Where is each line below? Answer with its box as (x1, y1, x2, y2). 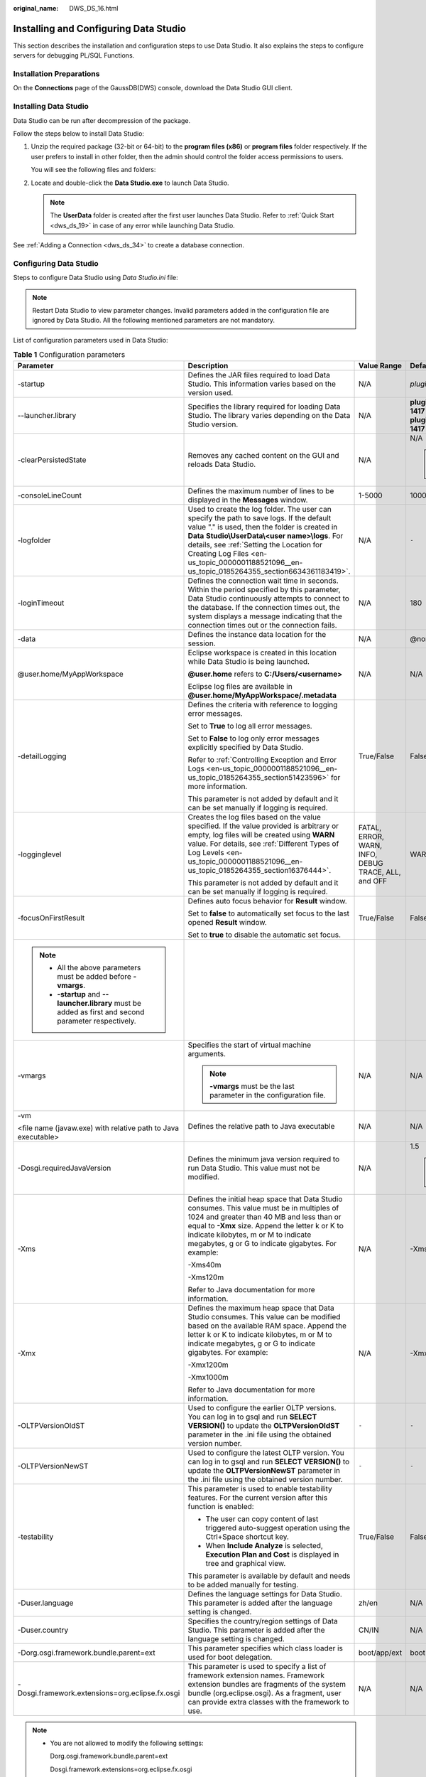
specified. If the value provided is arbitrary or (187, 821, 339, 831)
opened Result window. (187, 917, 268, 927)
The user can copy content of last (205, 1514, 319, 1524)
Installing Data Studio (13, 102, 89, 112)
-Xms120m (187, 1272, 224, 1282)
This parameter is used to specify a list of (187, 1661, 327, 1671)
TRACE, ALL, (359, 867, 401, 877)
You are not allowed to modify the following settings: (50, 1739, 204, 1747)
